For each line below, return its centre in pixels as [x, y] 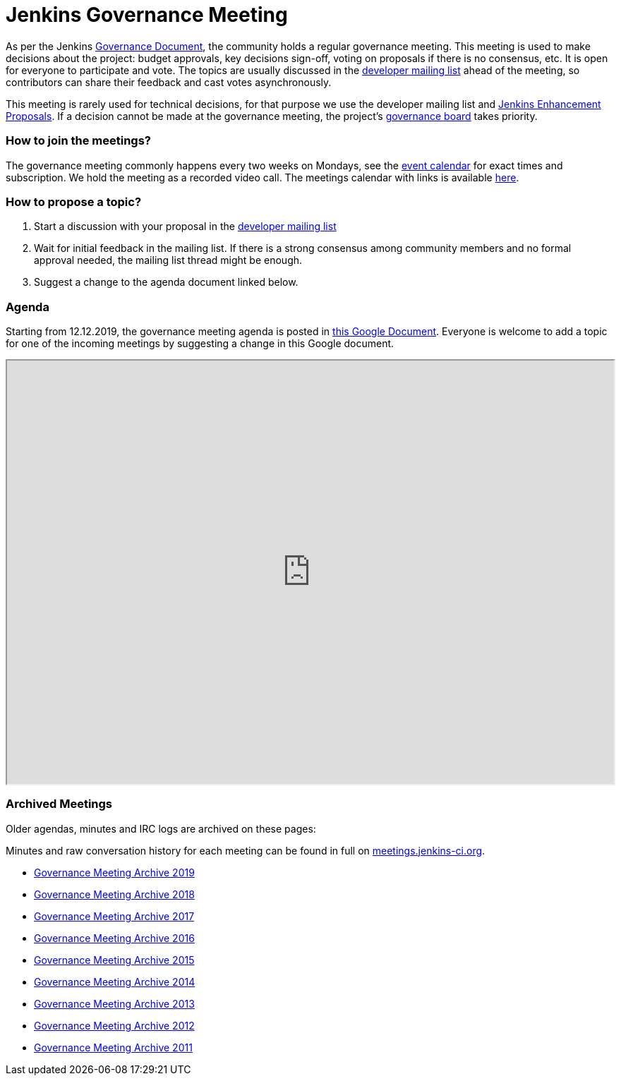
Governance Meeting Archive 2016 [114, 938]
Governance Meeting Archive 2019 [114, 872]
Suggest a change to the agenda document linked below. [166, 282]
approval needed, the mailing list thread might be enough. [168, 260]
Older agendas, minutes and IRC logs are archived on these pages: [161, 828]
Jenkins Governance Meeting [147, 15]
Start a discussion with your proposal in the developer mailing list [185, 227]
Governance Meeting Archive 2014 [115, 982]
